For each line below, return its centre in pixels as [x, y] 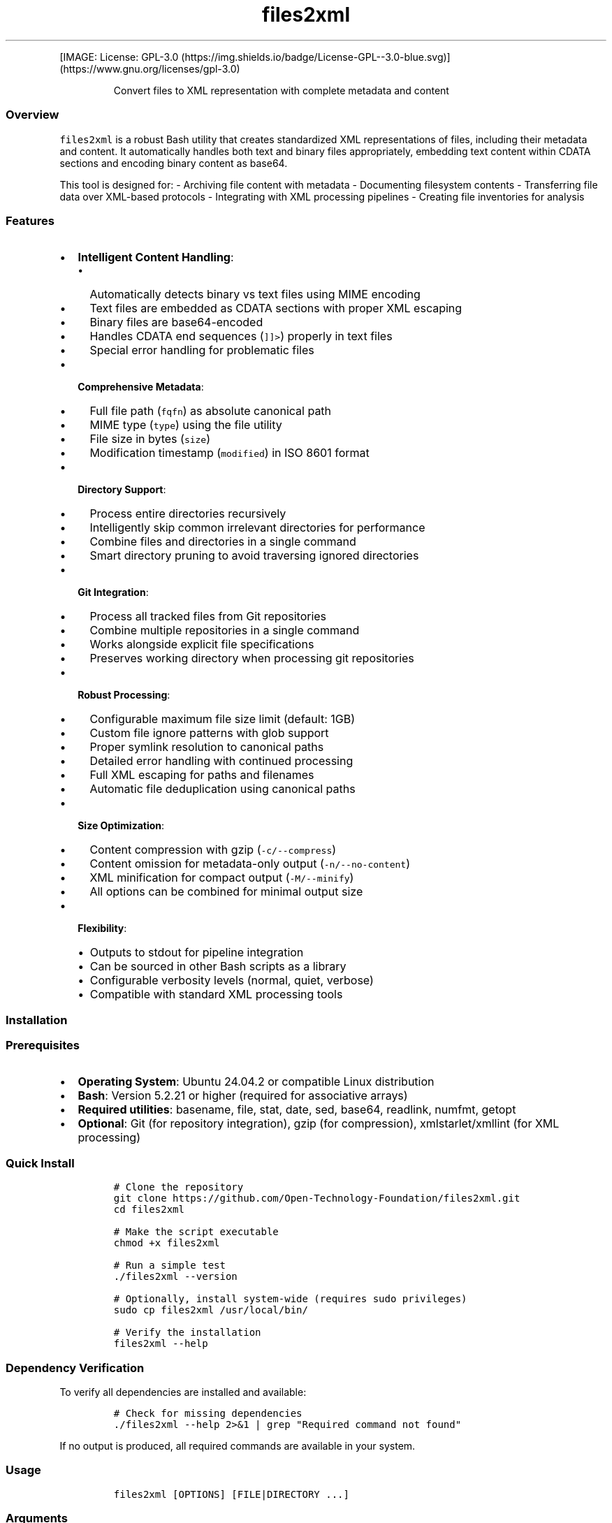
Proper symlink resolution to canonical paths [207, 747]
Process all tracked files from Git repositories [208, 617]
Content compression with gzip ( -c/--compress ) [213, 850]
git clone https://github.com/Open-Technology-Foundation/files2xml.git [317, 1198]
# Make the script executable [196, 1232]
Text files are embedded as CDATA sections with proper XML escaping [276, 308]
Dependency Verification [75, 1368]
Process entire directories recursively [188, 514]
